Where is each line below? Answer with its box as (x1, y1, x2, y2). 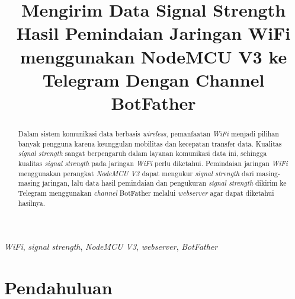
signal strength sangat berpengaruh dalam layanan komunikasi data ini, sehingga (18, 148, 267, 158)
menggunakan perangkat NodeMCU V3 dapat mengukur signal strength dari (18, 168, 254, 178)
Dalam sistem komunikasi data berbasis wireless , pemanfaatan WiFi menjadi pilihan (18, 128, 279, 138)
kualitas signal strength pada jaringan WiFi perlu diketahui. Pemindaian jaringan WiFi (18, 158, 288, 168)
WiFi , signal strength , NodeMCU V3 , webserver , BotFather (4, 240, 218, 253)
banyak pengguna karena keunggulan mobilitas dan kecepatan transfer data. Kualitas (18, 138, 282, 148)
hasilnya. (18, 198, 46, 208)
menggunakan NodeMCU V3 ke (20, 44, 287, 68)
